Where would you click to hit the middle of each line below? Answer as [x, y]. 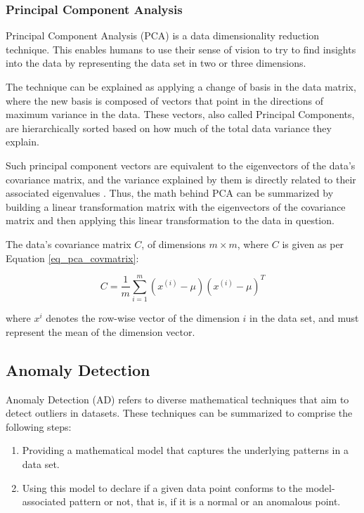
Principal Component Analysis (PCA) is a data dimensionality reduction [163, 35]
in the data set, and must [304, 318]
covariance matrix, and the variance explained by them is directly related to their [181, 179]
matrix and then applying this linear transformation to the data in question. [170, 220]
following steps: [39, 426]
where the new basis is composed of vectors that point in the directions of [165, 100]
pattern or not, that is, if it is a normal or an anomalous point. [205, 501]
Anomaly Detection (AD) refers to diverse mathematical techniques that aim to [177, 399]
